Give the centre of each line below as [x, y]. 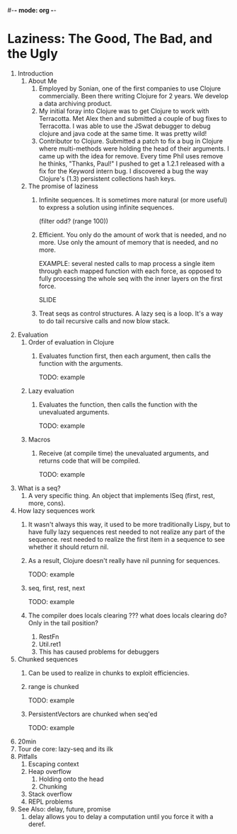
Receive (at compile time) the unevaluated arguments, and [124, 453]
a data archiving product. [75, 103]
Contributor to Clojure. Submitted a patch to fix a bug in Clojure [131, 141]
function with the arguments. [81, 363]
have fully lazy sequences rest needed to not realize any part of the [126, 532]
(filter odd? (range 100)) [73, 221]
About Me [42, 81]
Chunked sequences [48, 659]
